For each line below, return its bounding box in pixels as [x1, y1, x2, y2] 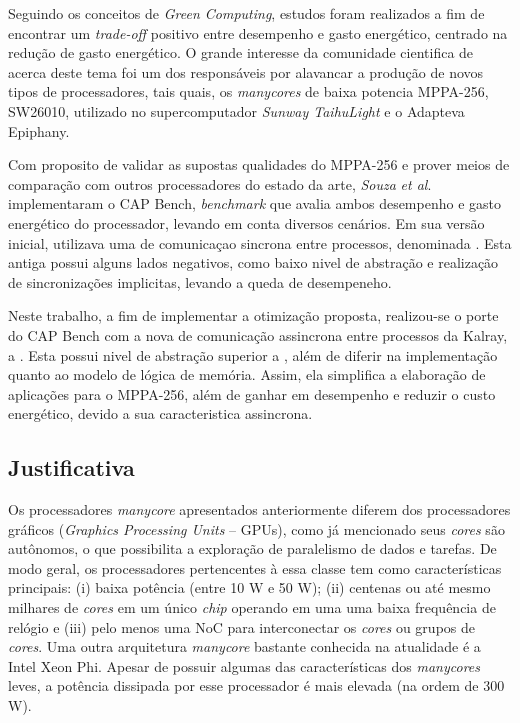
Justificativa [8, 452, 135, 483]
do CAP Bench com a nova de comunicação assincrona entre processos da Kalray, [8, 324, 508, 345]
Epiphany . [8, 120, 70, 141]
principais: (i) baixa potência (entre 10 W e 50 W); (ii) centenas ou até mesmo [8, 577, 491, 598]
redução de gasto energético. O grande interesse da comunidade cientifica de [8, 42, 474, 63]
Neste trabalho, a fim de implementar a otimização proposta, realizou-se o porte [8, 305, 499, 326]
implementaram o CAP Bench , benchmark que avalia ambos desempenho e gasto [8, 193, 501, 214]
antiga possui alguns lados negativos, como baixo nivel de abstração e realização [8, 252, 499, 273]
